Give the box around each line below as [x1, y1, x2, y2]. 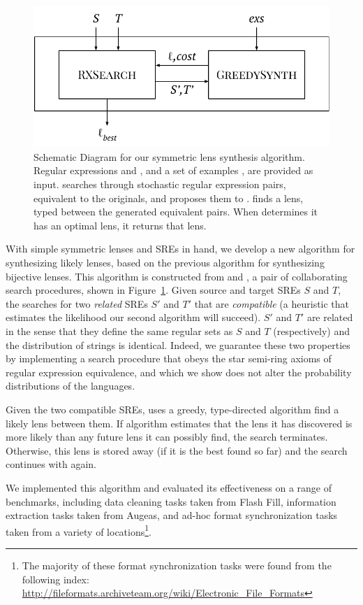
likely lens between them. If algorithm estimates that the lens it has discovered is [6, 415, 353, 430]
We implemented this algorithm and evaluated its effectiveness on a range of [6, 480, 332, 494]
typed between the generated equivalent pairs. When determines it [34, 204, 318, 219]
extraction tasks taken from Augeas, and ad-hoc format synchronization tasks [6, 508, 338, 522]
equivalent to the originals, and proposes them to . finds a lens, [34, 190, 304, 205]
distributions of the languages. [6, 378, 135, 393]
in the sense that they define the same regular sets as [6, 324, 233, 339]
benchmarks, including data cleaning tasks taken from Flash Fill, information [6, 494, 336, 508]
